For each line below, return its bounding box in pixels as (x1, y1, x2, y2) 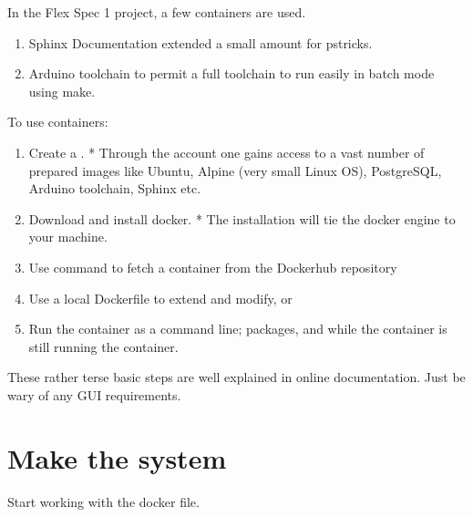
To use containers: (7, 112, 108, 131)
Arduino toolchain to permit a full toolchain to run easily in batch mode (28, 64, 435, 83)
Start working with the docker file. (7, 491, 200, 511)
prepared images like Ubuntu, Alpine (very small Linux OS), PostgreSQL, (28, 160, 442, 180)
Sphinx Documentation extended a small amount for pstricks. (28, 33, 373, 52)
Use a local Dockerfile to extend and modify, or (28, 288, 293, 307)
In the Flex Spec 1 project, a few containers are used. (7, 3, 306, 21)
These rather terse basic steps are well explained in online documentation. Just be (7, 367, 466, 387)
